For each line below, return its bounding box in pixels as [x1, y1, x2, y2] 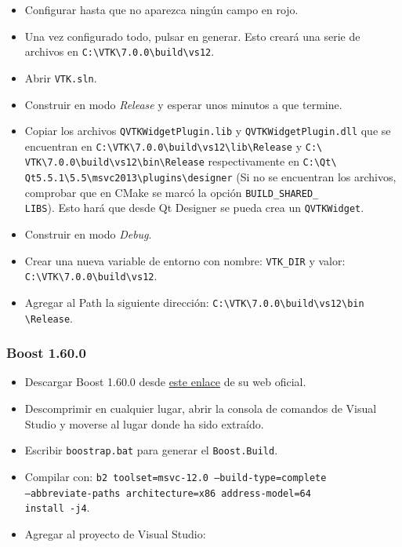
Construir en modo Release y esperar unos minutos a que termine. [24, 96, 342, 112]
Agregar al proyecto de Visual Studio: [24, 525, 206, 542]
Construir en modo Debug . [24, 226, 152, 243]
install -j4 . [24, 499, 90, 516]
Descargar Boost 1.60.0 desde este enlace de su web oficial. [24, 374, 306, 390]
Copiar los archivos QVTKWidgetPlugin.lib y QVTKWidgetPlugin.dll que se [24, 122, 391, 139]
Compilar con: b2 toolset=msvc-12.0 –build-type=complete [24, 468, 327, 484]
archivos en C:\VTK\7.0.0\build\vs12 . [24, 43, 215, 60]
